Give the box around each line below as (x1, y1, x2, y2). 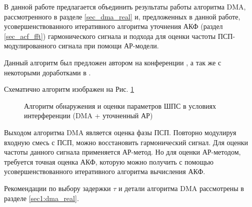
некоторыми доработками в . (4, 67, 91, 77)
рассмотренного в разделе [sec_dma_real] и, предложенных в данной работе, (4, 11, 240, 21)
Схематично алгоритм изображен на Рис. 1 (4, 84, 134, 94)
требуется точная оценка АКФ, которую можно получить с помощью (4, 156, 213, 167)
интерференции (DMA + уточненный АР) (24, 110, 153, 121)
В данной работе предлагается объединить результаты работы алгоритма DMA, (4, 1, 246, 11)
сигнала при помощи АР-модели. (58, 40, 159, 51)
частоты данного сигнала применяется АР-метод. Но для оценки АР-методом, (4, 147, 241, 157)
